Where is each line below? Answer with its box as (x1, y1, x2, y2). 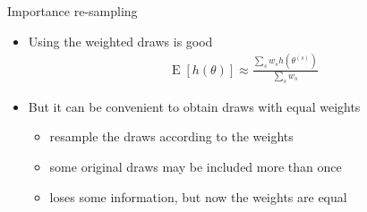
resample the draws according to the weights (49, 127, 294, 146)
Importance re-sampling (7, 2, 138, 20)
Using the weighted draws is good (28, 31, 213, 50)
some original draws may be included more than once (49, 157, 342, 175)
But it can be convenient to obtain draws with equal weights (28, 97, 361, 115)
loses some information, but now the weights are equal (49, 187, 347, 206)
